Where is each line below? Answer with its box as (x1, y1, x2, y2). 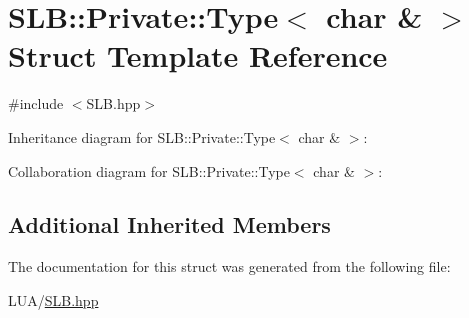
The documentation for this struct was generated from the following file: (8, 256, 451, 277)
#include (8, 93, 64, 114)
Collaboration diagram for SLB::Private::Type (8, 160, 290, 181)
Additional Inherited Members (8, 209, 331, 240)
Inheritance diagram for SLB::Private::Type (8, 126, 276, 147)
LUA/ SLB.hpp (8, 289, 99, 310)
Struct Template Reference (8, 35, 388, 76)
